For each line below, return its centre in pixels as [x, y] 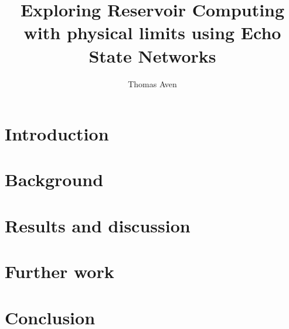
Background [54, 179]
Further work [59, 271]
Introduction [57, 134]
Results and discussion [98, 225]
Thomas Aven [152, 83]
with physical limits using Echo [152, 32]
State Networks [152, 55]
